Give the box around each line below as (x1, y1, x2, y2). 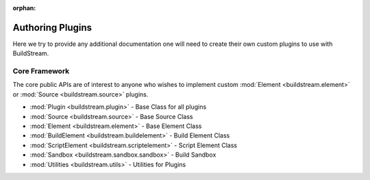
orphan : (12, 4, 36, 12)
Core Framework (12, 66, 70, 76)
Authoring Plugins (12, 21, 92, 34)
